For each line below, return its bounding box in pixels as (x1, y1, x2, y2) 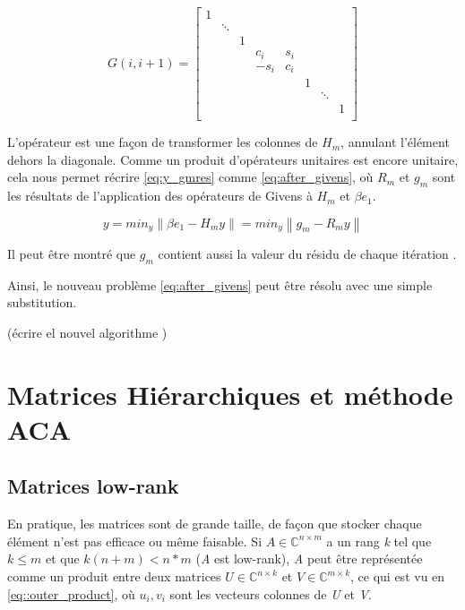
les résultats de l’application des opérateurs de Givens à (7, 186, 313, 205)
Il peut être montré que (7, 244, 136, 262)
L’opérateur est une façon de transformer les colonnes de (7, 133, 318, 151)
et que (45, 549, 80, 568)
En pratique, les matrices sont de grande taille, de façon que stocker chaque (7, 514, 422, 533)
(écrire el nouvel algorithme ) (7, 322, 168, 341)
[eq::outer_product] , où (7, 584, 135, 603)
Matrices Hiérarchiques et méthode (7, 375, 453, 412)
